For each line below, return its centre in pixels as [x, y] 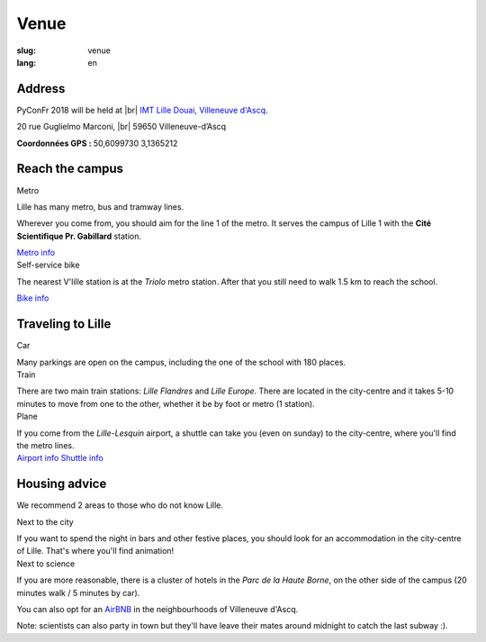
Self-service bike [48, 265]
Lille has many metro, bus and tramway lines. [100, 206]
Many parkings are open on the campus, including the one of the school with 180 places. [181, 362]
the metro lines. [45, 445]
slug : [26, 50]
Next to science [46, 564]
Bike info [33, 298]
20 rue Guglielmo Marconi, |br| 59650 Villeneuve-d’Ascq [121, 127]
